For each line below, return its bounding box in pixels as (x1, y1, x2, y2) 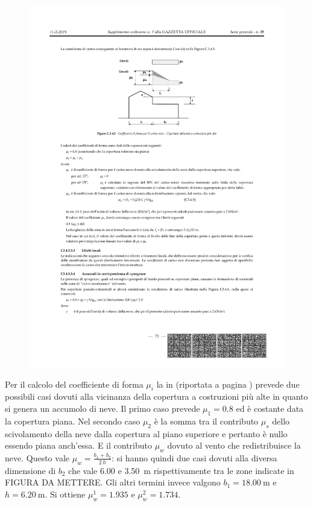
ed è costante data (236, 402, 304, 414)
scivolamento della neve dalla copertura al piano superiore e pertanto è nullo (5, 427, 288, 440)
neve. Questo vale (5, 451, 70, 464)
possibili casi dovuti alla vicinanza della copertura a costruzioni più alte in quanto (5, 390, 308, 403)
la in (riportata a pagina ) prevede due (156, 377, 300, 390)
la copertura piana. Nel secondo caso (5, 414, 141, 427)
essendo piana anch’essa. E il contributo (5, 439, 152, 452)
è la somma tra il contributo (154, 414, 259, 427)
